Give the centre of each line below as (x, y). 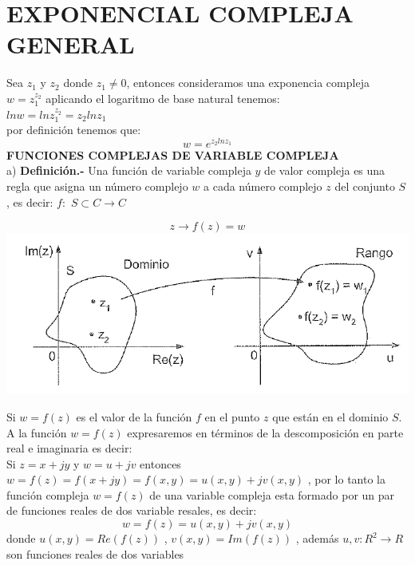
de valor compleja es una (325, 170)
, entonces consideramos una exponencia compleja (248, 83)
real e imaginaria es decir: (69, 448)
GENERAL (71, 44)
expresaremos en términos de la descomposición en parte (265, 432)
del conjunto (365, 186)
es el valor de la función (134, 416)
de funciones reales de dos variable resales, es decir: (132, 510)
